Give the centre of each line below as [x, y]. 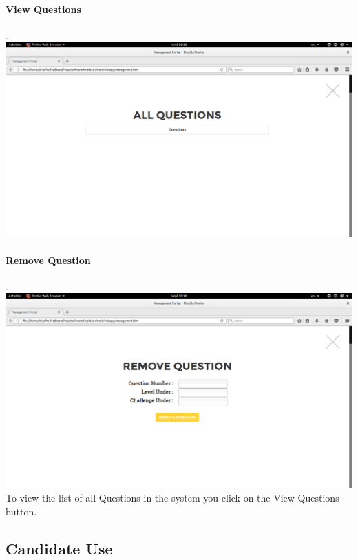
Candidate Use [59, 548]
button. [21, 511]
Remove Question [48, 260]
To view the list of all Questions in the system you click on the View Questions [172, 497]
